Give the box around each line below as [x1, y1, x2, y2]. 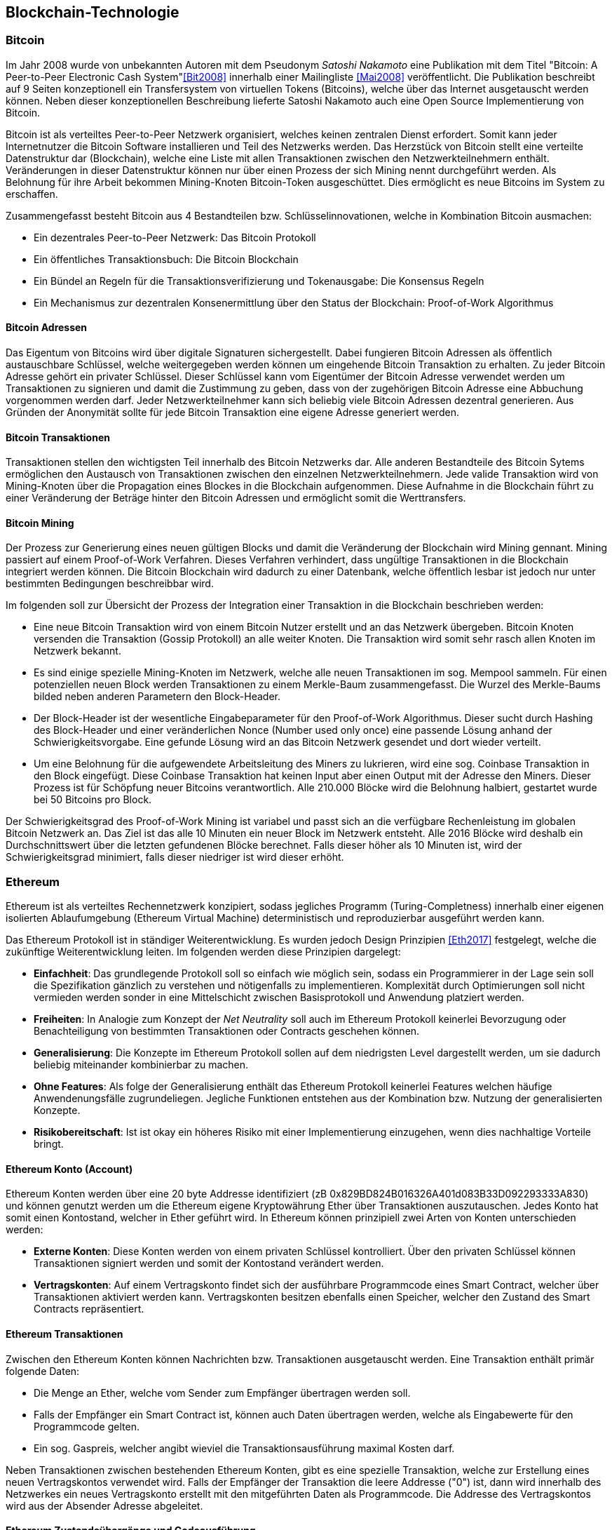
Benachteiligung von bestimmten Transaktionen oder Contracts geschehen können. [34, 1025, 420, 1038]
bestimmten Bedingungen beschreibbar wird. [6, 577, 214, 590]
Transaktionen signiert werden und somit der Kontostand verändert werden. [34, 1257, 384, 1270]
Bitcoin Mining [6, 516, 74, 529]
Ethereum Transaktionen [6, 1328, 123, 1341]
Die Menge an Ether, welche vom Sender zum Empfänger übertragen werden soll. [34, 1386, 411, 1399]
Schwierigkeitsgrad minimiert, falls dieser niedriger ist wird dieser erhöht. [6, 851, 344, 864]
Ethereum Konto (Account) [6, 1162, 133, 1175]
